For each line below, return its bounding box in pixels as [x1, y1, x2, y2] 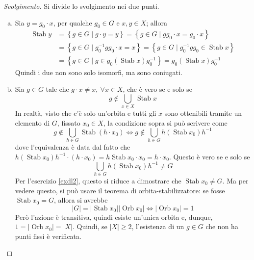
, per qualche [53, 17, 92, 27]
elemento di [15, 117, 50, 128]
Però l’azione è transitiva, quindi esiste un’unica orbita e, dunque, [15, 211, 213, 222]
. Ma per [222, 176, 249, 186]
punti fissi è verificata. [15, 231, 81, 241]
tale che [46, 84, 69, 94]
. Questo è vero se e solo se [169, 151, 250, 161]
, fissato [57, 117, 80, 128]
